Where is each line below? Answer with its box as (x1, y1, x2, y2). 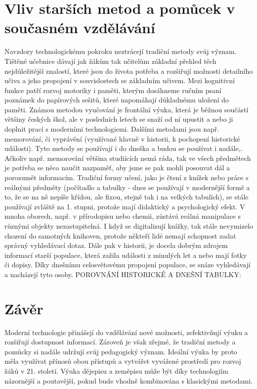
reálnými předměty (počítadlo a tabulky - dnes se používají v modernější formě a (4, 182, 250, 192)
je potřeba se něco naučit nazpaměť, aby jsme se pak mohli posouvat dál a (4, 162, 230, 173)
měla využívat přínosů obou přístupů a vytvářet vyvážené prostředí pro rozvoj (4, 356, 241, 366)
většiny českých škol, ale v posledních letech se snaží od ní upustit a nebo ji (4, 114, 233, 124)
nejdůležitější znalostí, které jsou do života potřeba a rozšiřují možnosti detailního (4, 65, 253, 76)
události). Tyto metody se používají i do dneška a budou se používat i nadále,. (4, 143, 243, 153)
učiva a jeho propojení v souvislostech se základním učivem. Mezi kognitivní (4, 75, 235, 86)
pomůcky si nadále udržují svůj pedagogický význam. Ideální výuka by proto (4, 346, 237, 356)
